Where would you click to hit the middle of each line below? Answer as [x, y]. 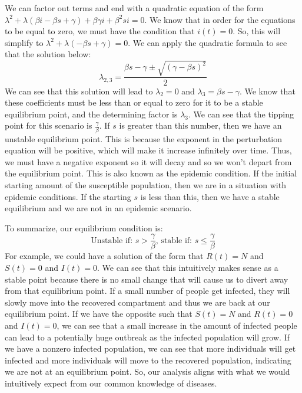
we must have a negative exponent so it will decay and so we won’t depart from [148, 161]
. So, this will [257, 31]
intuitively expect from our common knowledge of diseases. [111, 383]
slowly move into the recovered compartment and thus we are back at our [137, 302]
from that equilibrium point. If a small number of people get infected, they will [147, 291]
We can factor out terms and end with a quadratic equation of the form [134, 8]
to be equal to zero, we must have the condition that [100, 31]
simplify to [24, 42]
